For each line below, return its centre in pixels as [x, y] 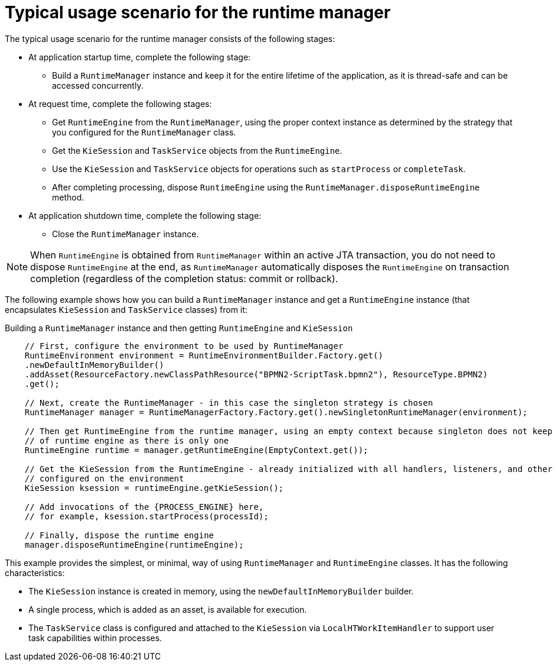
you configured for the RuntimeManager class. [144, 132]
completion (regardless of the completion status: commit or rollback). [184, 278]
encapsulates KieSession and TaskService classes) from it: [126, 309]
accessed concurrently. [98, 85]
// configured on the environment [104, 478]
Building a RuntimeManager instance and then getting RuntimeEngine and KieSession [179, 328]
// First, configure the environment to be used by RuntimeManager [184, 346]
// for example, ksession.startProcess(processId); [146, 516]
